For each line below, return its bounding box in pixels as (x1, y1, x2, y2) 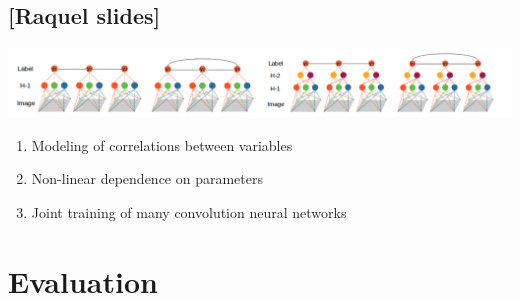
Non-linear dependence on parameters (31, 168, 263, 189)
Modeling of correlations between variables (31, 134, 293, 155)
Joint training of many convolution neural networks (31, 201, 347, 222)
